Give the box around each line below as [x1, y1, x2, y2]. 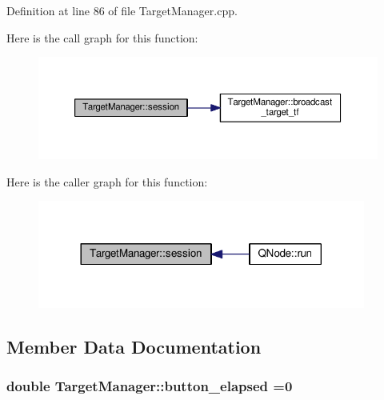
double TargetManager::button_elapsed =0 [6, 376, 293, 396]
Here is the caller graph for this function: [6, 173, 208, 190]
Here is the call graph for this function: [6, 29, 198, 46]
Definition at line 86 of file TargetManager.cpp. [6, 2, 238, 18]
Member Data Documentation [6, 334, 262, 358]
